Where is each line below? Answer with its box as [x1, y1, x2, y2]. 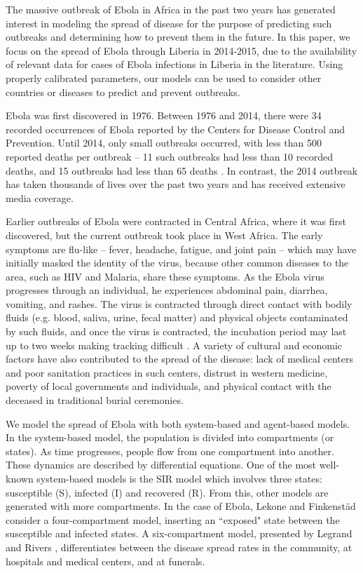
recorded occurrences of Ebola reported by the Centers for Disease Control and [6, 121, 345, 136]
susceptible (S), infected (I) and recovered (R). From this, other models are [6, 485, 329, 499]
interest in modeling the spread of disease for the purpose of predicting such [6, 15, 332, 30]
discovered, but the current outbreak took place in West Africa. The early [6, 227, 323, 242]
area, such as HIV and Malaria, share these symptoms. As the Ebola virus [6, 269, 324, 283]
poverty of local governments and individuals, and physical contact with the [6, 379, 331, 393]
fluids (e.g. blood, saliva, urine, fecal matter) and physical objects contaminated [6, 310, 348, 325]
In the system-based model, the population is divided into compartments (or [6, 430, 334, 445]
